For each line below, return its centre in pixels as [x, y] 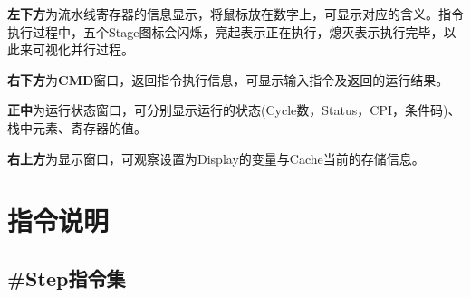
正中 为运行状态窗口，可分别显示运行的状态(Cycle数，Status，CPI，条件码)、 [234, 110]
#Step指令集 [67, 278]
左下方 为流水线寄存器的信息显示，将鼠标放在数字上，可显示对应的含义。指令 [235, 14]
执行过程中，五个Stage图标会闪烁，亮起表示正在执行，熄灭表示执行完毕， [226, 31]
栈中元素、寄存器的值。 [77, 127]
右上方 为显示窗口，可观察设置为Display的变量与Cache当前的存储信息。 [216, 158]
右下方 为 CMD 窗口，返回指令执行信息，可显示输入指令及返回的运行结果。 [228, 79]
